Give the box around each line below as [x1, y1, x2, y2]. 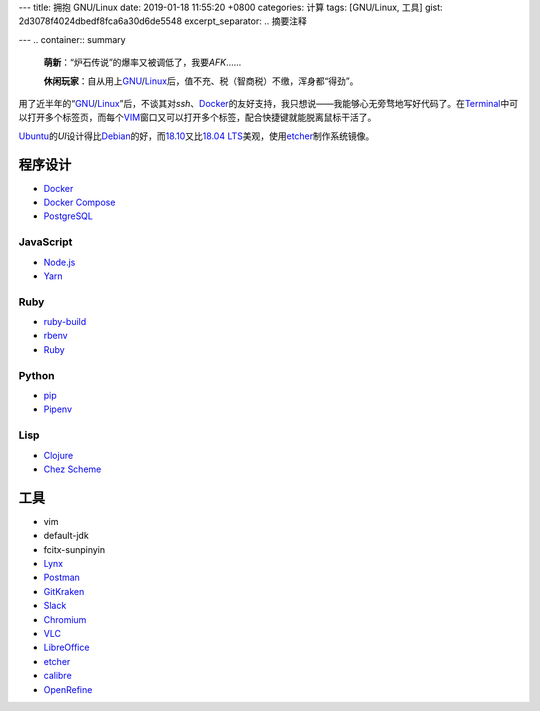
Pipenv [43, 403, 73, 415]
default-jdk [43, 530, 89, 542]
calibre [43, 670, 72, 682]
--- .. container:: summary [18, 33, 126, 45]
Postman [43, 571, 80, 584]
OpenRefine [43, 683, 93, 695]
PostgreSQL [43, 210, 94, 222]
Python [18, 368, 55, 382]
